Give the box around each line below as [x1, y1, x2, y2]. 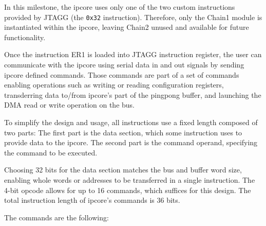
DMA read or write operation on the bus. [4, 99, 135, 110]
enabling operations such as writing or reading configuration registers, [4, 79, 224, 90]
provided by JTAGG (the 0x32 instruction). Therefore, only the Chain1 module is [4, 11, 262, 22]
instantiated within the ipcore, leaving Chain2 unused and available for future [4, 22, 249, 32]
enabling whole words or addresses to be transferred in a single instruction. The [4, 174, 255, 185]
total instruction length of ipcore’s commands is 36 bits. [4, 195, 180, 205]
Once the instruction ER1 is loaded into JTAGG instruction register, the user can [4, 49, 262, 60]
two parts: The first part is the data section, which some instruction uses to [4, 127, 242, 137]
